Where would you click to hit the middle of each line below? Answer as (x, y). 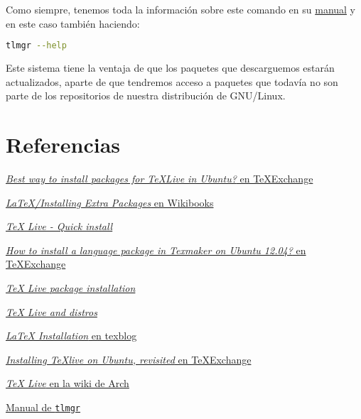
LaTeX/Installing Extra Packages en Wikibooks (110, 202)
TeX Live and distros (52, 311)
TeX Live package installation (71, 287)
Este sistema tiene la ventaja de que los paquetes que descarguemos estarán (170, 68)
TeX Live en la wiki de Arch (68, 383)
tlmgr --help (36, 46)
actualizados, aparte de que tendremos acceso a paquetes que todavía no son (172, 81)
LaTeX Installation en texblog (71, 336)
